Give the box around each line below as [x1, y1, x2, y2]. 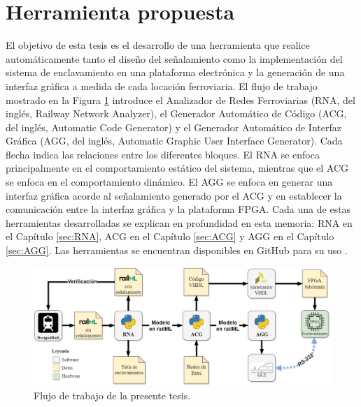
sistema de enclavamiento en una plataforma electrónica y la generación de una [6, 65, 345, 80]
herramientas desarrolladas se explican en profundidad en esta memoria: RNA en [6, 215, 353, 230]
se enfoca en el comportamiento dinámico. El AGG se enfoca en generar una [6, 175, 333, 189]
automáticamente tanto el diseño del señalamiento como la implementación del [6, 51, 343, 66]
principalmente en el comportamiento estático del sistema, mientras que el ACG [6, 161, 349, 175]
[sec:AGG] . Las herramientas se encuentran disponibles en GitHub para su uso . [6, 243, 348, 258]
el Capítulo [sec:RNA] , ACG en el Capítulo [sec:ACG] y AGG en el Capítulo [6, 229, 334, 244]
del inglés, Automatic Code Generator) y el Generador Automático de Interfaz [6, 119, 341, 134]
